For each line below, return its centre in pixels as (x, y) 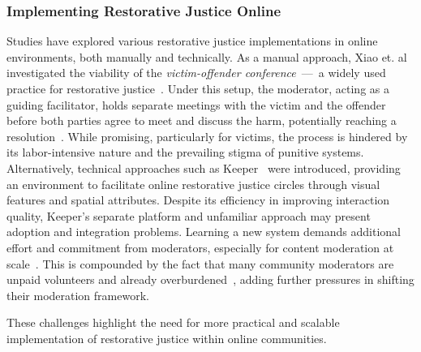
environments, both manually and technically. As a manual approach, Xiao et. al (207, 56)
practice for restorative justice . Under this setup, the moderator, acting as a (198, 88)
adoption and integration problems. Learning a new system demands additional (204, 232)
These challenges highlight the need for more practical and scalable (173, 322)
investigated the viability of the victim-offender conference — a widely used (196, 73)
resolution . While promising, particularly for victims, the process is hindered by (207, 136)
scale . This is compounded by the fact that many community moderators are (200, 263)
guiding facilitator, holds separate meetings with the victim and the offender (196, 104)
